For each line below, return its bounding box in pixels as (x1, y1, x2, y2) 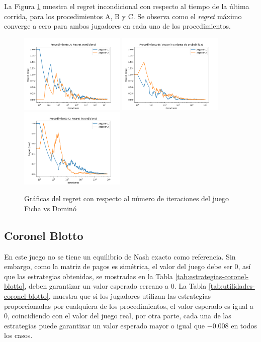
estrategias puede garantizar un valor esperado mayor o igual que (4, 320, 205, 330)
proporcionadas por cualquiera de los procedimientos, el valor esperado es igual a (4, 300, 253, 311)
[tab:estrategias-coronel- (175, 271, 249, 281)
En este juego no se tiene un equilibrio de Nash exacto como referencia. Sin (4, 251, 236, 262)
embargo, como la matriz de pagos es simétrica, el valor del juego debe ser (4, 261, 232, 272)
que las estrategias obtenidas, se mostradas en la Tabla (4, 271, 173, 281)
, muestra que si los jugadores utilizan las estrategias (48, 290, 211, 301)
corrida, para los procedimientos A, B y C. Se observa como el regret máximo (4, 11, 242, 21)
